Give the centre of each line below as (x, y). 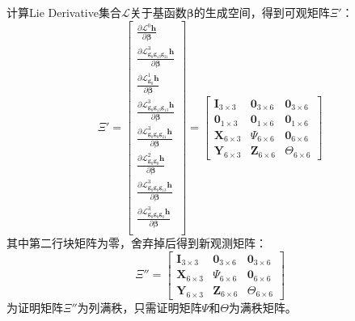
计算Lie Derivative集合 (64, 12)
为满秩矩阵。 (262, 307)
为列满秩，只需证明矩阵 (139, 307)
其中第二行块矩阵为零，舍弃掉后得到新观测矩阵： (137, 243)
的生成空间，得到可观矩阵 (262, 12)
